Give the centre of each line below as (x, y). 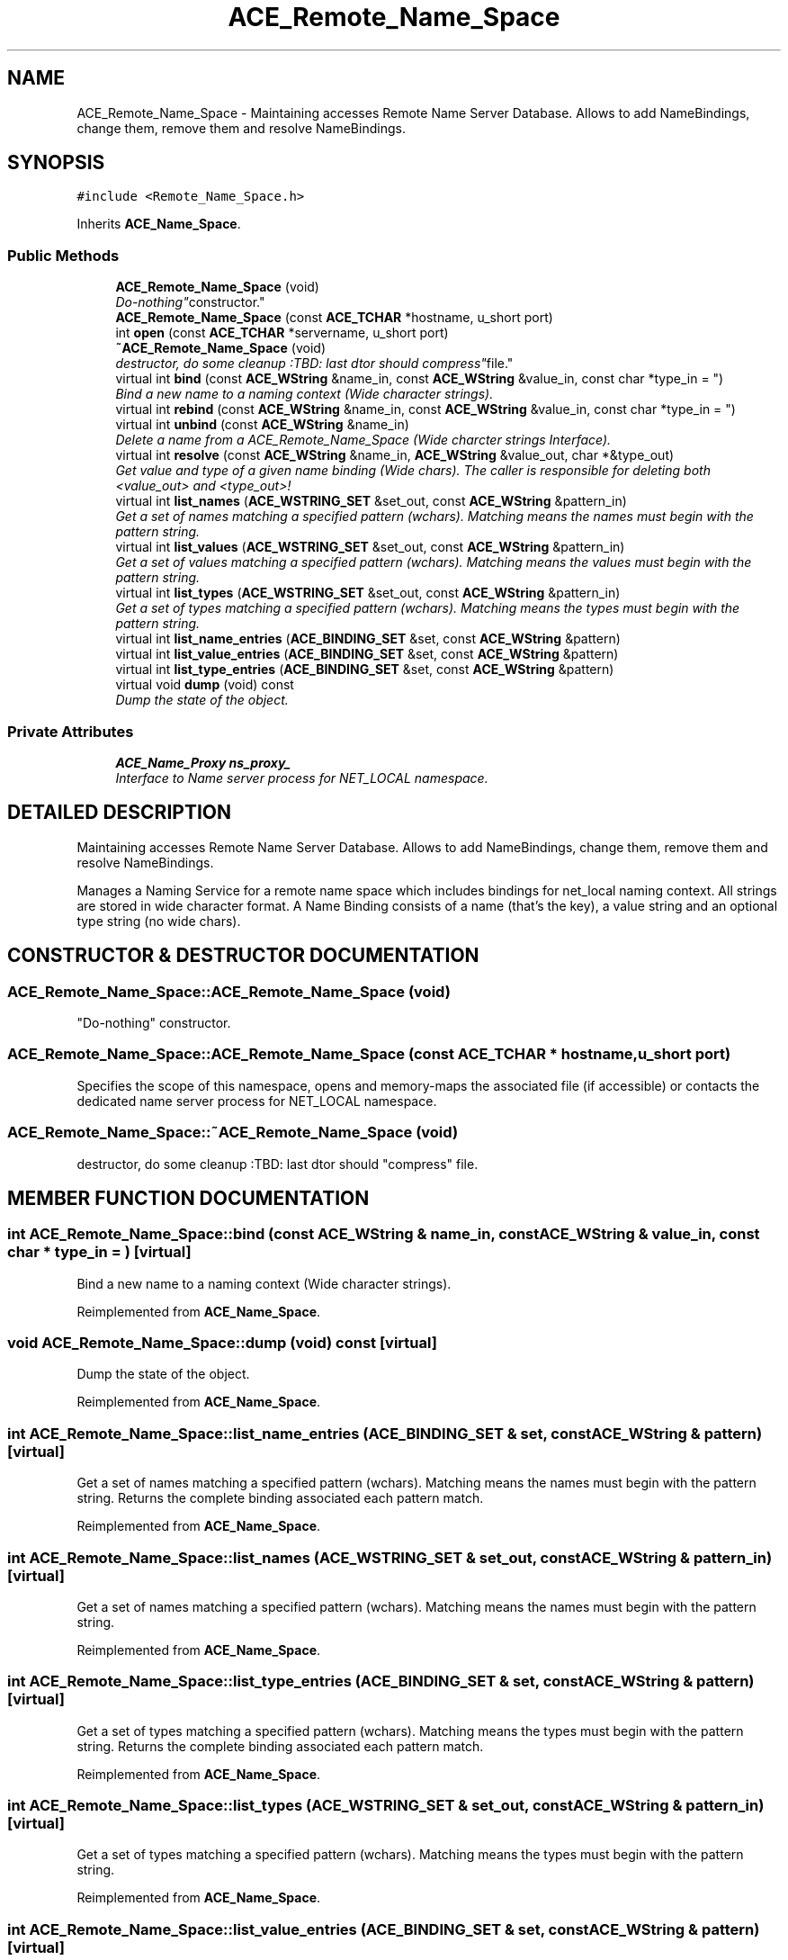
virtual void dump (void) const (205, 685)
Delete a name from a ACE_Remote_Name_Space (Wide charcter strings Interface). (363, 440)
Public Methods (63, 255)
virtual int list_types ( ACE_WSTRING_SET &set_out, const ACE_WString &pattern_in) (368, 593)
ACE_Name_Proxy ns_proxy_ (203, 762)
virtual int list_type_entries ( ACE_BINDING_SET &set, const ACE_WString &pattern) (365, 670)
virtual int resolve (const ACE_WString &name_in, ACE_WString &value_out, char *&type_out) (395, 455)
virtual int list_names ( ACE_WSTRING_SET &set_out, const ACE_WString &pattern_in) (371, 501)
